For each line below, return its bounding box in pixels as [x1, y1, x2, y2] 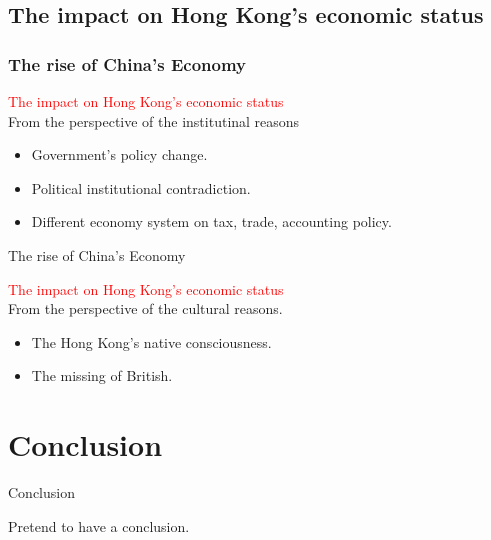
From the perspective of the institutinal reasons [8, 110, 300, 131]
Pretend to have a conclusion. [8, 515, 190, 536]
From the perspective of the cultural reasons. [8, 298, 283, 319]
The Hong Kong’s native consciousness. [31, 331, 272, 352]
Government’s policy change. [31, 144, 208, 165]
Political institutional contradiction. [31, 177, 251, 198]
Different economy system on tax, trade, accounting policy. [31, 211, 392, 232]
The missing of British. [31, 365, 173, 386]
